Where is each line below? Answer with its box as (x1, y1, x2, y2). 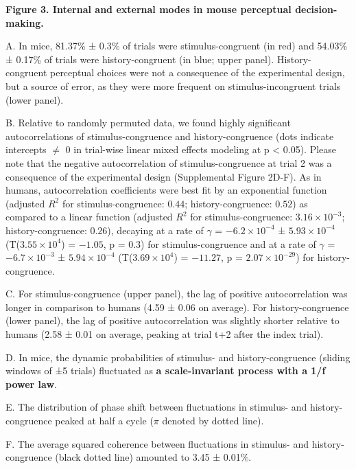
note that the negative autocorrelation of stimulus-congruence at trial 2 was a (5, 155, 332, 170)
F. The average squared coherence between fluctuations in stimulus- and (5, 436, 309, 450)
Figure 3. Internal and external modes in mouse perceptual (5, 2, 292, 16)
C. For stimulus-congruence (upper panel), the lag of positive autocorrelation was (5, 286, 348, 301)
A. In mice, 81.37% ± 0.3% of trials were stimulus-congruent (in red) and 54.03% (5, 38, 348, 53)
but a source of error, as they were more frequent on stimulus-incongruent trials (5, 78, 341, 93)
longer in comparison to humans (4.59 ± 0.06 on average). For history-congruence (5, 299, 349, 314)
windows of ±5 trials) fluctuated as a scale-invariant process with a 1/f (5, 363, 326, 378)
